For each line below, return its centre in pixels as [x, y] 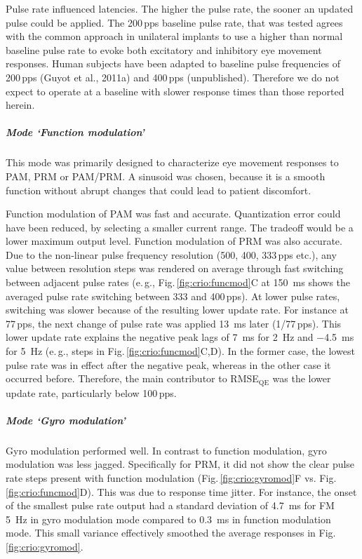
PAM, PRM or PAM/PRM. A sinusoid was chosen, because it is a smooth [166, 176]
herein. [20, 105]
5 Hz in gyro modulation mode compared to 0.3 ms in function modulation [168, 519]
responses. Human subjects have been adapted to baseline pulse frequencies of [173, 63]
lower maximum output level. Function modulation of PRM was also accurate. [174, 241]
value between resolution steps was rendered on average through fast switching [175, 268]
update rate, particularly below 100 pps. [91, 392]
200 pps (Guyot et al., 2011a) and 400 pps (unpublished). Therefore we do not [173, 77]
